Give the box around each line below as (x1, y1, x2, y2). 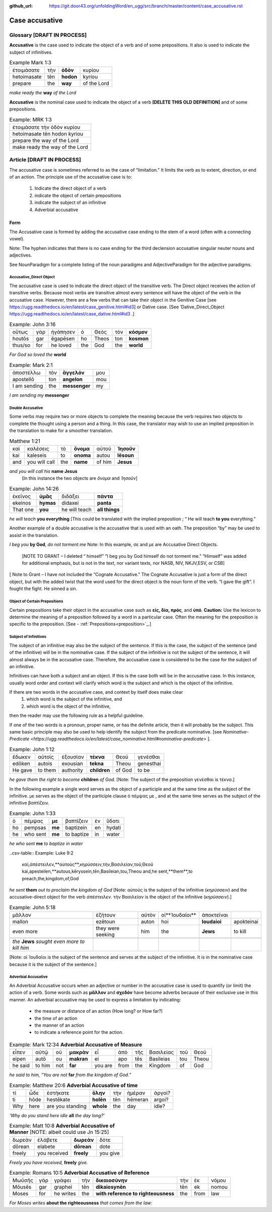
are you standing (46, 1102, 87, 1110)
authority (61, 767, 83, 774)
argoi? (154, 1096, 169, 1103)
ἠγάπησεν (51, 329, 76, 336)
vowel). (9, 236, 25, 242)
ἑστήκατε (46, 1089, 70, 1096)
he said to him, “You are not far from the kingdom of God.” (9, 1072, 131, 1078)
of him (96, 458, 112, 465)
